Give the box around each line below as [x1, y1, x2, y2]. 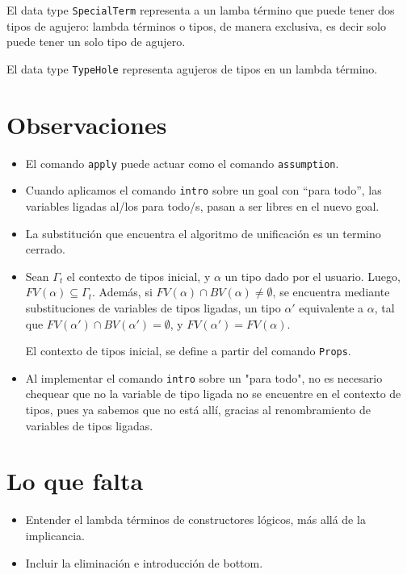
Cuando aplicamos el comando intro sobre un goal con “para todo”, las [25, 182, 382, 199]
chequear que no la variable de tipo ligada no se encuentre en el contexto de [25, 385, 401, 402]
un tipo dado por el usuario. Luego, [224, 267, 401, 284]
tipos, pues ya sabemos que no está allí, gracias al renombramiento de [25, 401, 371, 417]
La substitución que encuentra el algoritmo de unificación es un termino [25, 224, 381, 241]
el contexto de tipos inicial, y [66, 267, 211, 284]
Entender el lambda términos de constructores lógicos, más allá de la [25, 511, 366, 528]
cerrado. [25, 241, 65, 258]
